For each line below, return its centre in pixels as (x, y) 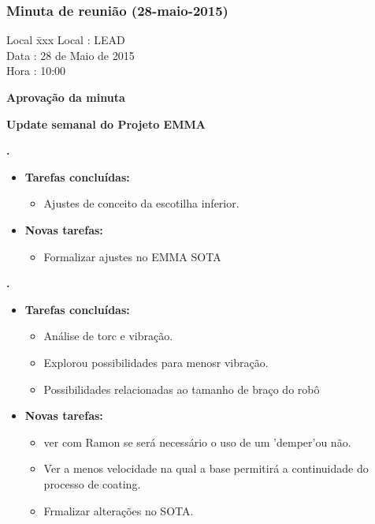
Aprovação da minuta (66, 97)
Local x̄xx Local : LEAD (66, 40)
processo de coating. (92, 483)
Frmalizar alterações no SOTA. (119, 510)
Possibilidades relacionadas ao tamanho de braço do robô (182, 389)
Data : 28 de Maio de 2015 (71, 55)
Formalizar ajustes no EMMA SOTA (132, 256)
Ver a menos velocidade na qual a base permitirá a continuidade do (206, 468)
